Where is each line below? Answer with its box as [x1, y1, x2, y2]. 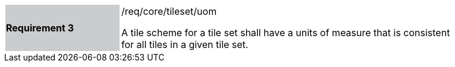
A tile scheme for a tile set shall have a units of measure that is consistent [121, 27, 450, 39]
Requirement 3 [6, 22, 74, 34]
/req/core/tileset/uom [121, 5, 217, 17]
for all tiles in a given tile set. [121, 39, 249, 50]
